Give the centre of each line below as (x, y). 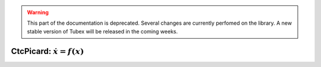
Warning (38, 12)
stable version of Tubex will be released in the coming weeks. (103, 31)
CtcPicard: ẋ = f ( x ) (48, 51)
